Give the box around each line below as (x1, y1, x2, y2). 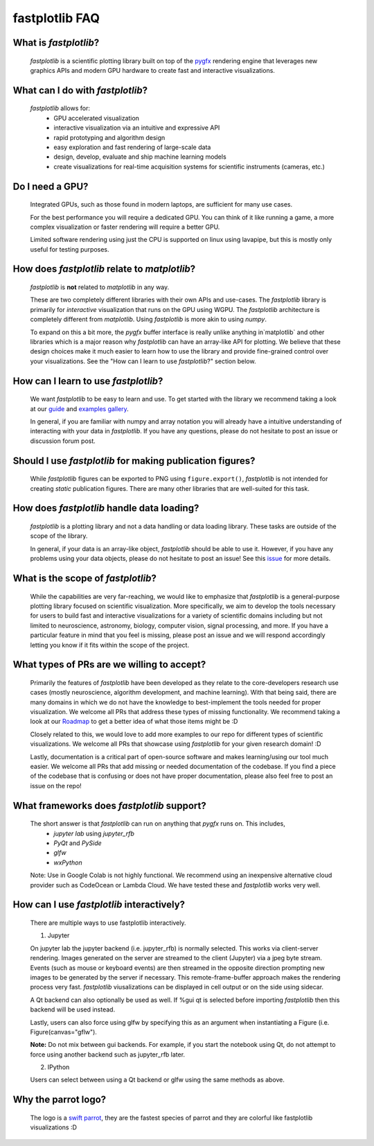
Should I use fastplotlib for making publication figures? (12, 455, 256, 467)
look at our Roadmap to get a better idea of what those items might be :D (30, 718, 238, 726)
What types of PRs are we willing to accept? (12, 659, 206, 670)
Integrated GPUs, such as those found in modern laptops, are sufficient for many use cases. (30, 200, 293, 209)
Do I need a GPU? (12, 180, 89, 192)
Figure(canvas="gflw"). (30, 1027, 97, 1036)
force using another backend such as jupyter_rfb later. (30, 1050, 186, 1059)
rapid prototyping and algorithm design (53, 133, 166, 141)
